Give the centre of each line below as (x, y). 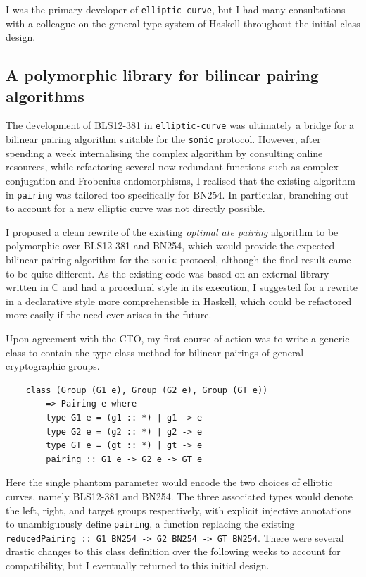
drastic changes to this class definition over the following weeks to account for (173, 551)
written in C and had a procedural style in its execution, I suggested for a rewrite (182, 287)
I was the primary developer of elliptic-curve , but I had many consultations (176, 9)
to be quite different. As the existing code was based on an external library (168, 273)
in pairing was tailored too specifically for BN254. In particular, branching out (177, 194)
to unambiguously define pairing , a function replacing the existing (150, 524)
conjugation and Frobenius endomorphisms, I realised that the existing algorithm (181, 180)
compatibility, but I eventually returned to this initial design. (138, 565)
